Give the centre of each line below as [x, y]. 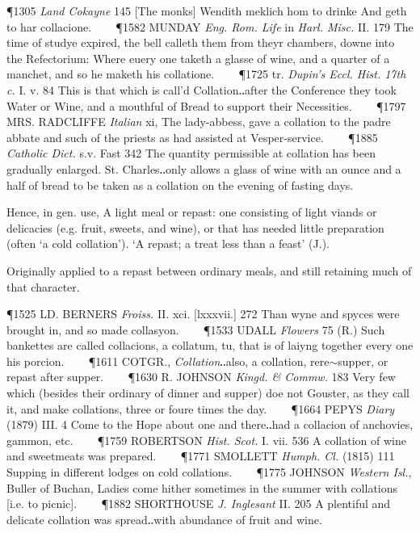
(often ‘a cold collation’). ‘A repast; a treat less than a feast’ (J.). [168, 243]
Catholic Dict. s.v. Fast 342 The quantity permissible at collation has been [191, 153]
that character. [43, 286]
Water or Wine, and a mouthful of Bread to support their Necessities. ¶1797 [206, 105]
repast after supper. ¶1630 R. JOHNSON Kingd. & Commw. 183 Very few [201, 377]
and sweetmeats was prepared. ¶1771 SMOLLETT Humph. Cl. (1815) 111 [201, 456]
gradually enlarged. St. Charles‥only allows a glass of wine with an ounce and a [204, 168]
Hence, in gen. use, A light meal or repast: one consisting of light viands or [192, 212]
